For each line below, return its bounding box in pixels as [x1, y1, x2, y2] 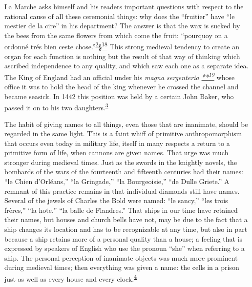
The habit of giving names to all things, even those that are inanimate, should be [4, 119, 248, 129]
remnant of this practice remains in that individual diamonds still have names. [4, 185, 240, 196]
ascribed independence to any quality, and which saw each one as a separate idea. [4, 61, 249, 71]
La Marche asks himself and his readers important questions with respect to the [4, 1, 244, 11]
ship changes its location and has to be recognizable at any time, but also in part [4, 224, 248, 234]
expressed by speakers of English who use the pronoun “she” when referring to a [4, 243, 245, 253]
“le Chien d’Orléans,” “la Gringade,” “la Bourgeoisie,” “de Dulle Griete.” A [4, 176, 230, 186]
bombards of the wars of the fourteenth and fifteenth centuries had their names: [4, 166, 243, 177]
